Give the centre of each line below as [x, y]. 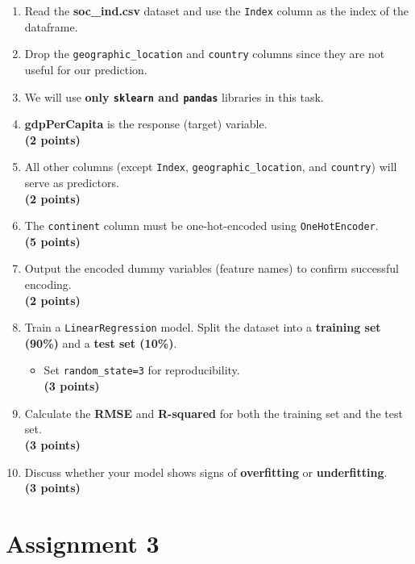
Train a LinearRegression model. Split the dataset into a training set [203, 327]
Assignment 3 [83, 543]
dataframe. [51, 26]
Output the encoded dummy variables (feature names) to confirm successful [212, 268]
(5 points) [52, 241]
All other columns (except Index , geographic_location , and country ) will [211, 167]
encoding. [48, 284]
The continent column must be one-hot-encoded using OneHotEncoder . [201, 226]
